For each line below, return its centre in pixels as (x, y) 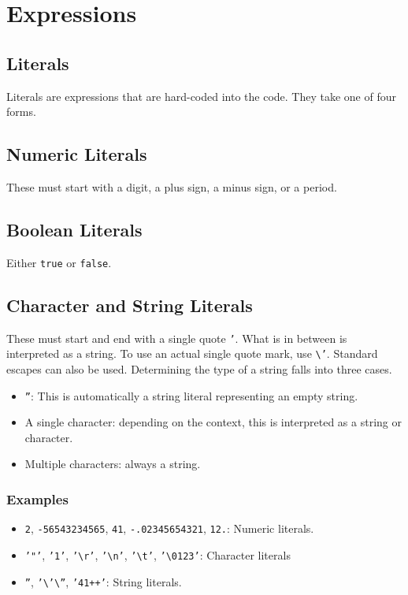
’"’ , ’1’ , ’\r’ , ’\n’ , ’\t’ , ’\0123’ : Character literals (158, 554)
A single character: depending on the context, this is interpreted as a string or (213, 422)
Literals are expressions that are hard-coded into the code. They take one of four (201, 96)
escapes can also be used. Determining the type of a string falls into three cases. (199, 368)
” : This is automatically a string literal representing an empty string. (191, 395)
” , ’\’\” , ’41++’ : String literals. (103, 581)
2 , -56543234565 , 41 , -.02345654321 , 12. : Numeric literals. (169, 528)
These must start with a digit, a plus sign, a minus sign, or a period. (172, 186)
